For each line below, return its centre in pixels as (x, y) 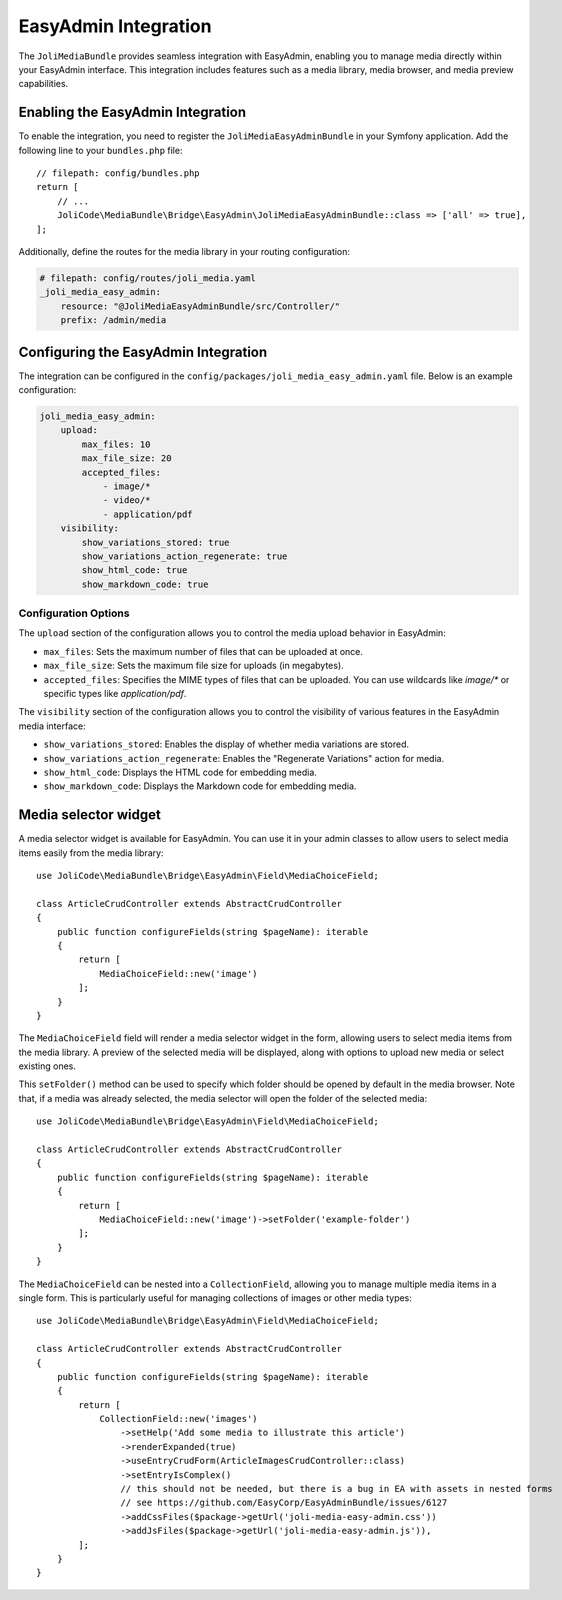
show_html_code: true (134, 570)
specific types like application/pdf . (115, 693)
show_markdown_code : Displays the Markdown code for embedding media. (200, 786)
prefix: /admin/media (113, 320)
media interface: (52, 726)
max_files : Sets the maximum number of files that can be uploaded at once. (203, 651)
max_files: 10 (116, 444)
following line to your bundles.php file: (100, 150)
